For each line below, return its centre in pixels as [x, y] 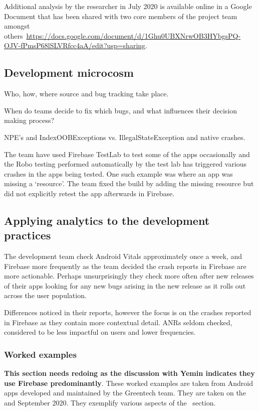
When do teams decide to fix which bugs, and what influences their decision [121, 110]
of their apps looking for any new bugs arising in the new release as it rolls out [125, 285]
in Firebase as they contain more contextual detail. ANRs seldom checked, [118, 322]
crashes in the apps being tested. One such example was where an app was [118, 173]
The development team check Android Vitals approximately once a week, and [123, 256]
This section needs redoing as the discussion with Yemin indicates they [129, 373]
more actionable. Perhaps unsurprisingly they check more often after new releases [129, 276]
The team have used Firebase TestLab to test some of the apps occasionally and [127, 154]
